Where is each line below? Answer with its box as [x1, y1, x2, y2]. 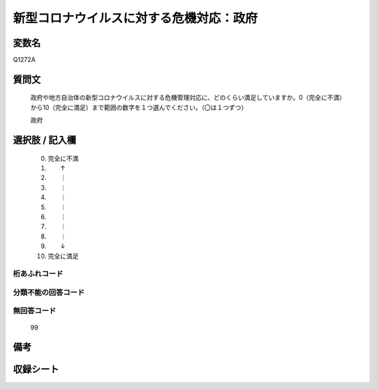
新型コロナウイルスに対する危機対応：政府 [13, 10, 258, 26]
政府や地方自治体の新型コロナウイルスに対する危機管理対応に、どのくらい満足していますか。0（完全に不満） [30, 93, 343, 102]
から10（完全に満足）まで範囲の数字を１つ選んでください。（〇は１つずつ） [30, 103, 248, 112]
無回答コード [13, 306, 57, 316]
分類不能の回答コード [13, 287, 85, 297]
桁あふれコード [13, 269, 64, 279]
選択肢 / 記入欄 [13, 135, 77, 146]
